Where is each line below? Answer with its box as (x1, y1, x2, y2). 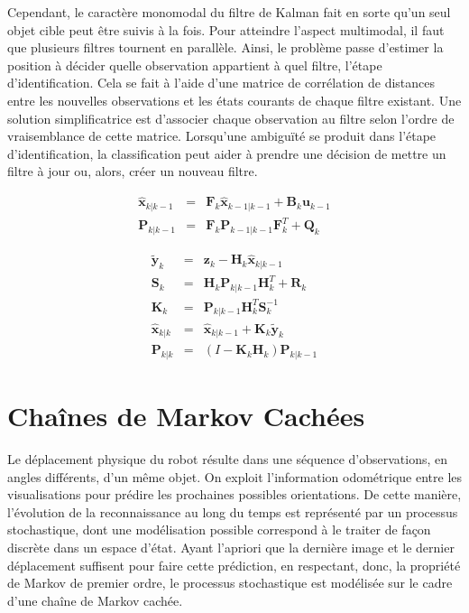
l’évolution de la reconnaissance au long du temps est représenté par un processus (7, 502, 458, 521)
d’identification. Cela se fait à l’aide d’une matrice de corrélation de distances (7, 73, 436, 92)
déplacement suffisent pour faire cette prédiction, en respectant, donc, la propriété (7, 555, 461, 574)
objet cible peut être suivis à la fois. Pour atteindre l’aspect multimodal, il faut (7, 20, 445, 39)
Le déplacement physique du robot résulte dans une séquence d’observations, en (7, 449, 448, 468)
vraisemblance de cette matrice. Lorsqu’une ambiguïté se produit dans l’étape (7, 126, 437, 145)
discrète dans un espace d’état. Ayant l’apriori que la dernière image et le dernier (7, 537, 455, 556)
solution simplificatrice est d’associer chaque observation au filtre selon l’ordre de (7, 108, 455, 127)
